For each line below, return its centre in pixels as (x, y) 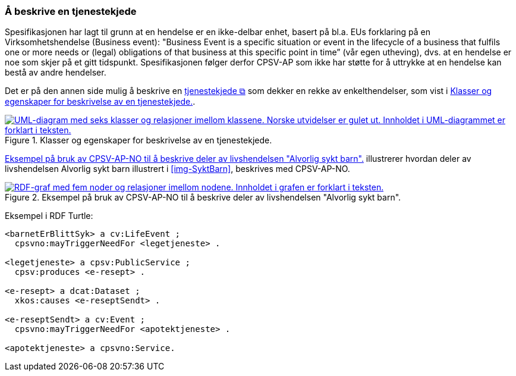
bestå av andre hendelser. (56, 73)
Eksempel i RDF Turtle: (49, 216)
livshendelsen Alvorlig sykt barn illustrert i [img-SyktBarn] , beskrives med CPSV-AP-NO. (177, 169)
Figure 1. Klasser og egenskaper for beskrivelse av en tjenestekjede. (139, 140)
